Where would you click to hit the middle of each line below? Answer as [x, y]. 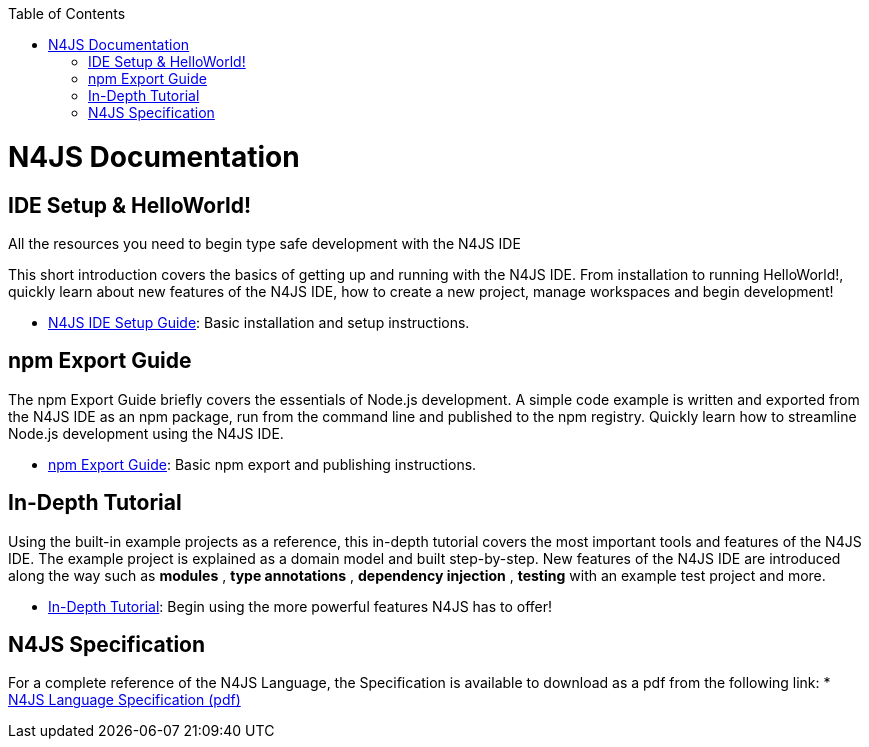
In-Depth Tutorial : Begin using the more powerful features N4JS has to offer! [300, 606]
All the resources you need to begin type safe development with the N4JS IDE [264, 243]
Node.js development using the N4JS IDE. [146, 433]
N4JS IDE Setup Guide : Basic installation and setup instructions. [259, 322]
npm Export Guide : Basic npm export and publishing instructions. [262, 464]
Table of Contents [67, 13]
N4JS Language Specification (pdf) [124, 700]
